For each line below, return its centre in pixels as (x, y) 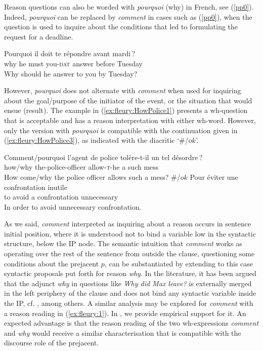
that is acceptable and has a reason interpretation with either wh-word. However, (130, 120)
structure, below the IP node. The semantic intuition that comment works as (123, 243)
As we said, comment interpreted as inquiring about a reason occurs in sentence (128, 224)
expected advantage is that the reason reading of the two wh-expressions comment (131, 323)
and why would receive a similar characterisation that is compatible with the (123, 333)
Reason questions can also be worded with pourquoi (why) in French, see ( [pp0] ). (129, 7)
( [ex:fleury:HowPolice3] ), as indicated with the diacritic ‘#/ (96, 140)
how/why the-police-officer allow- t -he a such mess (81, 167)
